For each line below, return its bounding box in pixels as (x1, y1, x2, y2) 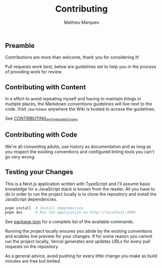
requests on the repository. (5, 244, 59, 250)
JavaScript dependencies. (5, 196, 57, 202)
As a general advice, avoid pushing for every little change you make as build (5, 253, 158, 259)
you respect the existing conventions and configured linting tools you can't (5, 149, 154, 155)
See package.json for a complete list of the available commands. (5, 219, 134, 225)
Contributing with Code (5, 131, 78, 139)
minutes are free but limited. (5, 258, 62, 264)
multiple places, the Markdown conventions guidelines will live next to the (5, 101, 152, 107)
